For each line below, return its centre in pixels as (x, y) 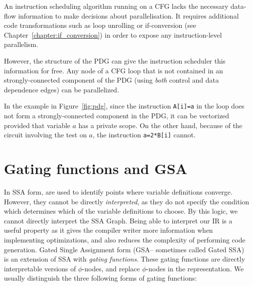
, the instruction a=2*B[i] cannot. (144, 135)
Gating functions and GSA (96, 168)
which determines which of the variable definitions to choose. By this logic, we (121, 211)
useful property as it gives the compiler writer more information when (108, 230)
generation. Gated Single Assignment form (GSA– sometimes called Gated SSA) (124, 249)
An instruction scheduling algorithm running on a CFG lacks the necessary (116, 6)
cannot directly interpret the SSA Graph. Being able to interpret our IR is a (118, 220)
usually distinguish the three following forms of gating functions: (100, 278)
